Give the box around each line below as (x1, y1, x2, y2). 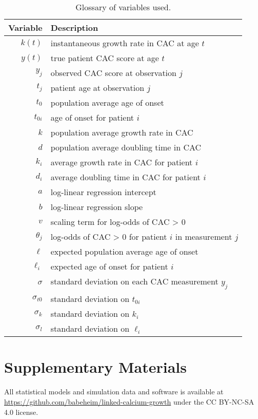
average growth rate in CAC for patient (50, 156, 193, 168)
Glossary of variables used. (75, 1, 171, 13)
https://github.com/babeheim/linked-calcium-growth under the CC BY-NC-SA (4, 396, 254, 407)
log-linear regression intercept (50, 186, 156, 198)
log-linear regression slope (50, 201, 143, 213)
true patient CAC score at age (50, 52, 159, 64)
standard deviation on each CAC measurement (50, 275, 219, 287)
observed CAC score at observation (50, 67, 176, 79)
